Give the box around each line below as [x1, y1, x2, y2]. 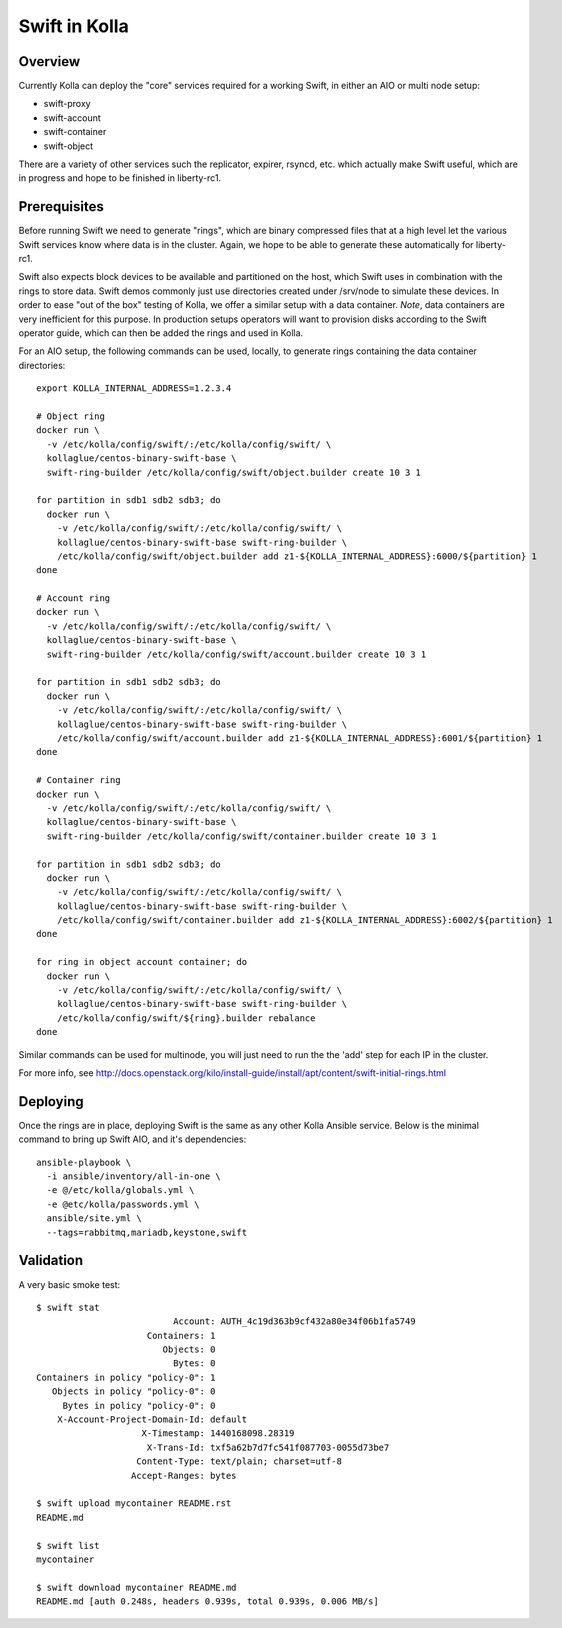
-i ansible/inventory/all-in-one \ [46, 1171, 222, 1182]
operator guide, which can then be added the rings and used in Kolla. [18, 327, 304, 339]
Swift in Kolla [18, 15, 129, 37]
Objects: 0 [162, 1344, 216, 1355]
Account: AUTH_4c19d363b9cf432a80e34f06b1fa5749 [173, 1316, 416, 1327]
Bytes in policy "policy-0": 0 [62, 1400, 216, 1411]
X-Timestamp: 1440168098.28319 [141, 1428, 295, 1439]
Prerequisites [18, 198, 104, 215]
